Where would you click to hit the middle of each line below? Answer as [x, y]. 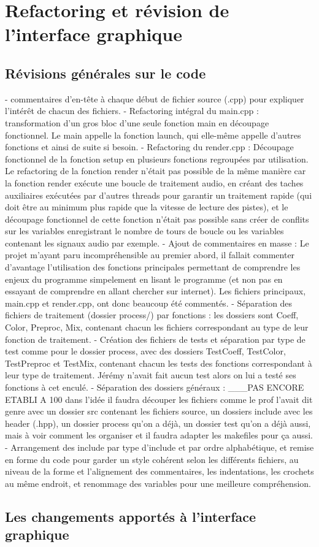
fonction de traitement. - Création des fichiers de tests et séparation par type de [155, 339]
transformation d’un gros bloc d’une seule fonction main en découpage [137, 122]
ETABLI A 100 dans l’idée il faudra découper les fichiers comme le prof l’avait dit [159, 399]
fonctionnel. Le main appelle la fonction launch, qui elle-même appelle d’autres [153, 135]
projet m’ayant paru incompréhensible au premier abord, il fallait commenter [150, 255]
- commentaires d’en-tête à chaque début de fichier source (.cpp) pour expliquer [155, 98]
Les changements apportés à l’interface [131, 516]
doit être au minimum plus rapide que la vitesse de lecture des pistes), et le [147, 207]
